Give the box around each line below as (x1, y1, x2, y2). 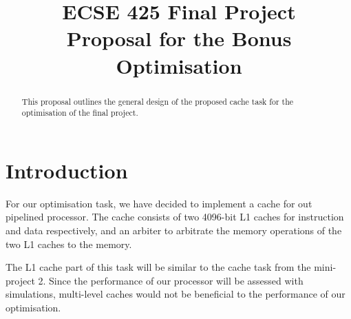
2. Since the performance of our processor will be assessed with (38, 273, 304, 287)
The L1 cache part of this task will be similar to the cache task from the (6, 260, 311, 274)
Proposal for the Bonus (66, 24, 292, 52)
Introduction (6, 156, 128, 184)
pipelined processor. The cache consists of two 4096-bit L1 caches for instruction (6, 209, 344, 224)
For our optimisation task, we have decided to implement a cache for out (6, 196, 312, 210)
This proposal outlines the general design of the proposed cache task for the (21, 95, 294, 107)
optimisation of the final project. (21, 107, 138, 119)
